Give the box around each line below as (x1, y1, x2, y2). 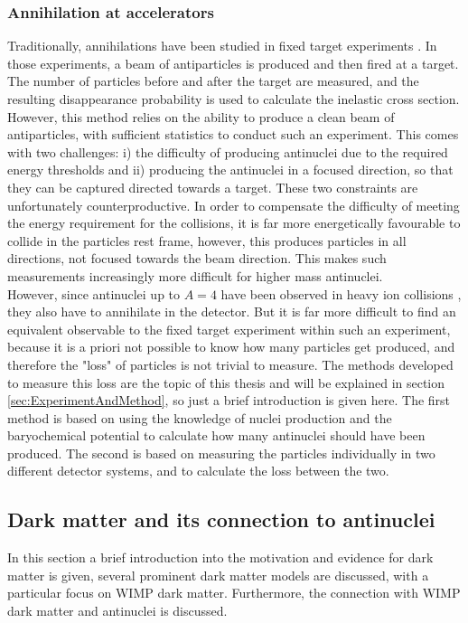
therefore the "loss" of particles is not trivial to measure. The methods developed (7, 354, 454, 373)
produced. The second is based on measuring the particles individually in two (7, 443, 435, 462)
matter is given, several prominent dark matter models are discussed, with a (7, 565, 429, 584)
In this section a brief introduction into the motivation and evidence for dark (7, 548, 434, 567)
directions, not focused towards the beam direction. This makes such (7, 249, 387, 268)
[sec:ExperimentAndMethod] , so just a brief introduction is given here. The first (7, 391, 451, 410)
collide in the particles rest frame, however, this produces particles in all (7, 231, 407, 250)
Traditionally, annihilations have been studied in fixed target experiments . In (7, 36, 437, 55)
